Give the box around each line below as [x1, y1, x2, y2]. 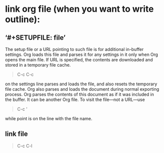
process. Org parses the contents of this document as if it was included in [5, 92, 154, 97]
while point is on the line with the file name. [5, 116, 93, 121]
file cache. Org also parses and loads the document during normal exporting [5, 86, 159, 92]
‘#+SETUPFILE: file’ [5, 33, 66, 42]
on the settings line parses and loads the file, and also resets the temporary [5, 81, 158, 87]
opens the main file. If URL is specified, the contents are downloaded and [5, 57, 153, 62]
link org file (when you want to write [5, 3, 154, 15]
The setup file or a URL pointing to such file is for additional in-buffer [5, 47, 144, 52]
